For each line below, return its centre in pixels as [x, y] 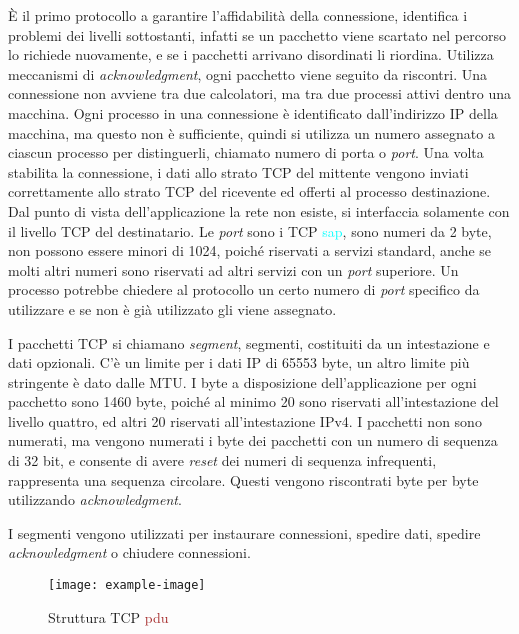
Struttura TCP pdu [108, 616]
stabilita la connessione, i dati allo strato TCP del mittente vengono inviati [238, 171]
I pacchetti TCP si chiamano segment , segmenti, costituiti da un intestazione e [249, 342]
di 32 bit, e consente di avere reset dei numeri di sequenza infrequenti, [222, 460]
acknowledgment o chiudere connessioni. [129, 552]
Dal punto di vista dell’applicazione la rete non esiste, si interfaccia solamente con [259, 210]
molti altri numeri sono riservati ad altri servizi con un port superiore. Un [233, 269]
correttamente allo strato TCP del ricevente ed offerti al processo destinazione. [249, 191]
